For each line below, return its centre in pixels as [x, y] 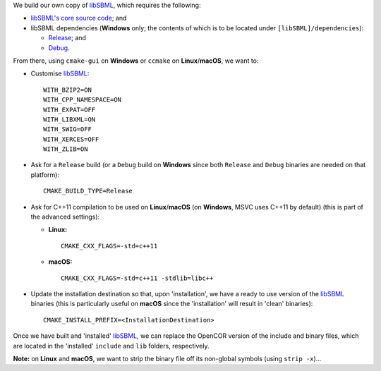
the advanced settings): [65, 217]
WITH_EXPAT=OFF [69, 110]
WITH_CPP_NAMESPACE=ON [83, 100]
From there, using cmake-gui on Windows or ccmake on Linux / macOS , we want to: [136, 61]
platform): [45, 175]
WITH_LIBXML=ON [69, 119]
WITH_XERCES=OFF [71, 139]
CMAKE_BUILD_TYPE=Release [88, 191]
